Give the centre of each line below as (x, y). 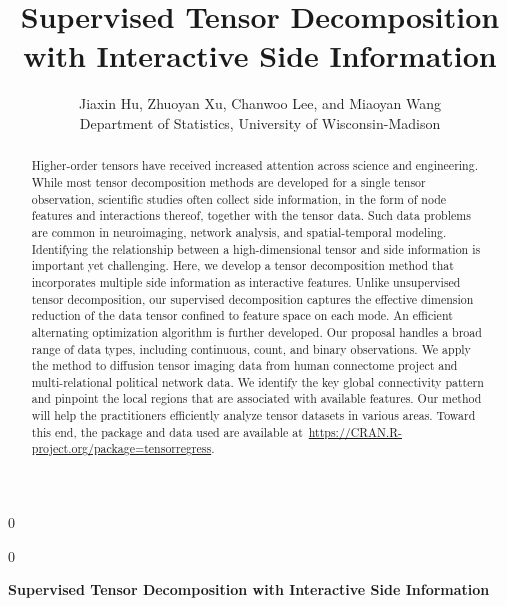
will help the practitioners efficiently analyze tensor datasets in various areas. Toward (253, 415)
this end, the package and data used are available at (167, 431)
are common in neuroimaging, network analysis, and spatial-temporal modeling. (239, 231)
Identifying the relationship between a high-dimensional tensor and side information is (256, 248)
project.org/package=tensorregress (121, 448)
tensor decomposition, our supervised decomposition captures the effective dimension (252, 298)
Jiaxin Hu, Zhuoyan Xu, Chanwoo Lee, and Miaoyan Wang (260, 103)
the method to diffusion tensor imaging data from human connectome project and (244, 365)
